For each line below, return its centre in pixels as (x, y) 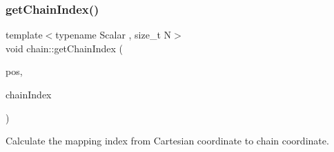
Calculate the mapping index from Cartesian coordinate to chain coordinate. (167, 141)
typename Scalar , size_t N (114, 35)
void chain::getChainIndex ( (64, 48)
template (24, 35)
